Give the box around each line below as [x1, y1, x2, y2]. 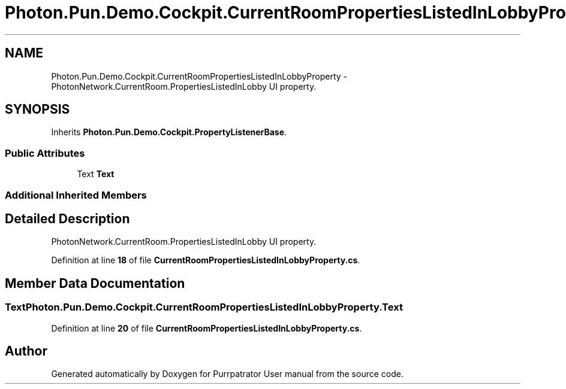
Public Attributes [5, 147, 85, 159]
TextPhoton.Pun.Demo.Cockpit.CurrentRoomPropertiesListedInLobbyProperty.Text [5, 301, 403, 314]
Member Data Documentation [5, 275, 185, 291]
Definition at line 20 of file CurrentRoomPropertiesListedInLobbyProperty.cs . [51, 323, 362, 333]
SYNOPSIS [5, 102, 70, 117]
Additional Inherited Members [5, 189, 147, 201]
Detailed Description [5, 211, 130, 226]
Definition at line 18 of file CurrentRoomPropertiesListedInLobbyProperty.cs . [51, 255, 360, 266]
